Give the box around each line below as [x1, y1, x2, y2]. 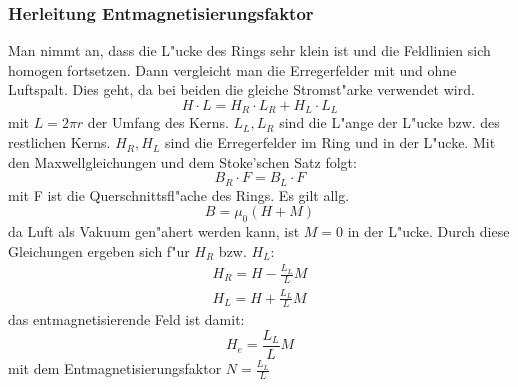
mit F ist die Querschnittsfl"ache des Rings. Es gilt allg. [8, 184, 350, 205]
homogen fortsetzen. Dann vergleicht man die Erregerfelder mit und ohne [8, 59, 457, 80]
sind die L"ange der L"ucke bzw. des [279, 112, 500, 133]
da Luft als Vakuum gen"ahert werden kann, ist [8, 221, 300, 242]
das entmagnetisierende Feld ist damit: [8, 309, 245, 330]
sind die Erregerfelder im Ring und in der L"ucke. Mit [165, 132, 496, 153]
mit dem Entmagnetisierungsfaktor [8, 358, 222, 379]
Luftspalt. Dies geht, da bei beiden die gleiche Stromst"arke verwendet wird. [8, 79, 475, 100]
